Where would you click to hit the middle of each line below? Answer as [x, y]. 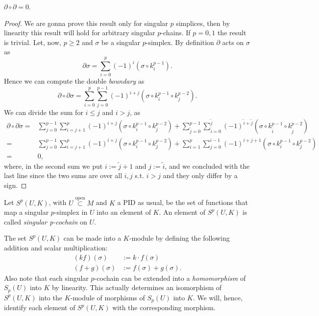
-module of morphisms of [108, 297]
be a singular [121, 42]
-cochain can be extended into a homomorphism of [170, 278]
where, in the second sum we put [53, 166]
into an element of [124, 212]
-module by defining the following [179, 238]
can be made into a [92, 238]
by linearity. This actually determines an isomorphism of [137, 287]
